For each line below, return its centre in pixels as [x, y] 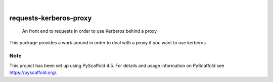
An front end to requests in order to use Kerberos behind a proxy [89, 31]
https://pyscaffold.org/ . [33, 72]
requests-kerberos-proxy [51, 18]
